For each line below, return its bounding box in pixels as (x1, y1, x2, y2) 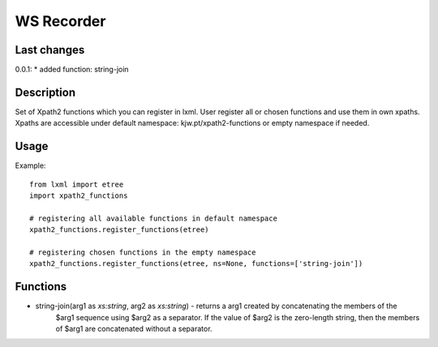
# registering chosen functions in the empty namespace (29, 248, 256, 257)
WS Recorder (15, 12, 106, 30)
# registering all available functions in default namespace (29, 213, 277, 223)
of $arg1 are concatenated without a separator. (55, 324, 213, 334)
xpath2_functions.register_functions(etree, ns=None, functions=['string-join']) (29, 259, 363, 268)
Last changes (15, 43, 85, 57)
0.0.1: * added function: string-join (15, 65, 129, 75)
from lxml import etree (29, 179, 124, 189)
